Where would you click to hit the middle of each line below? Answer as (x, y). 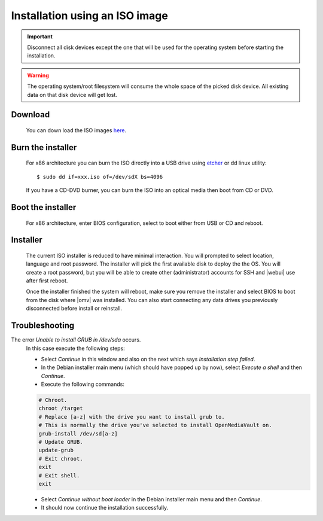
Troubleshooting (43, 326)
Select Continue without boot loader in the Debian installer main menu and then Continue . (152, 499)
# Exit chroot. (61, 458)
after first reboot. (47, 281)
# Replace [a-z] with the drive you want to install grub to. (132, 417)
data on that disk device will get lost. (72, 95)
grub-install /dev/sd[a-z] (78, 433)
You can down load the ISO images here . (76, 130)
